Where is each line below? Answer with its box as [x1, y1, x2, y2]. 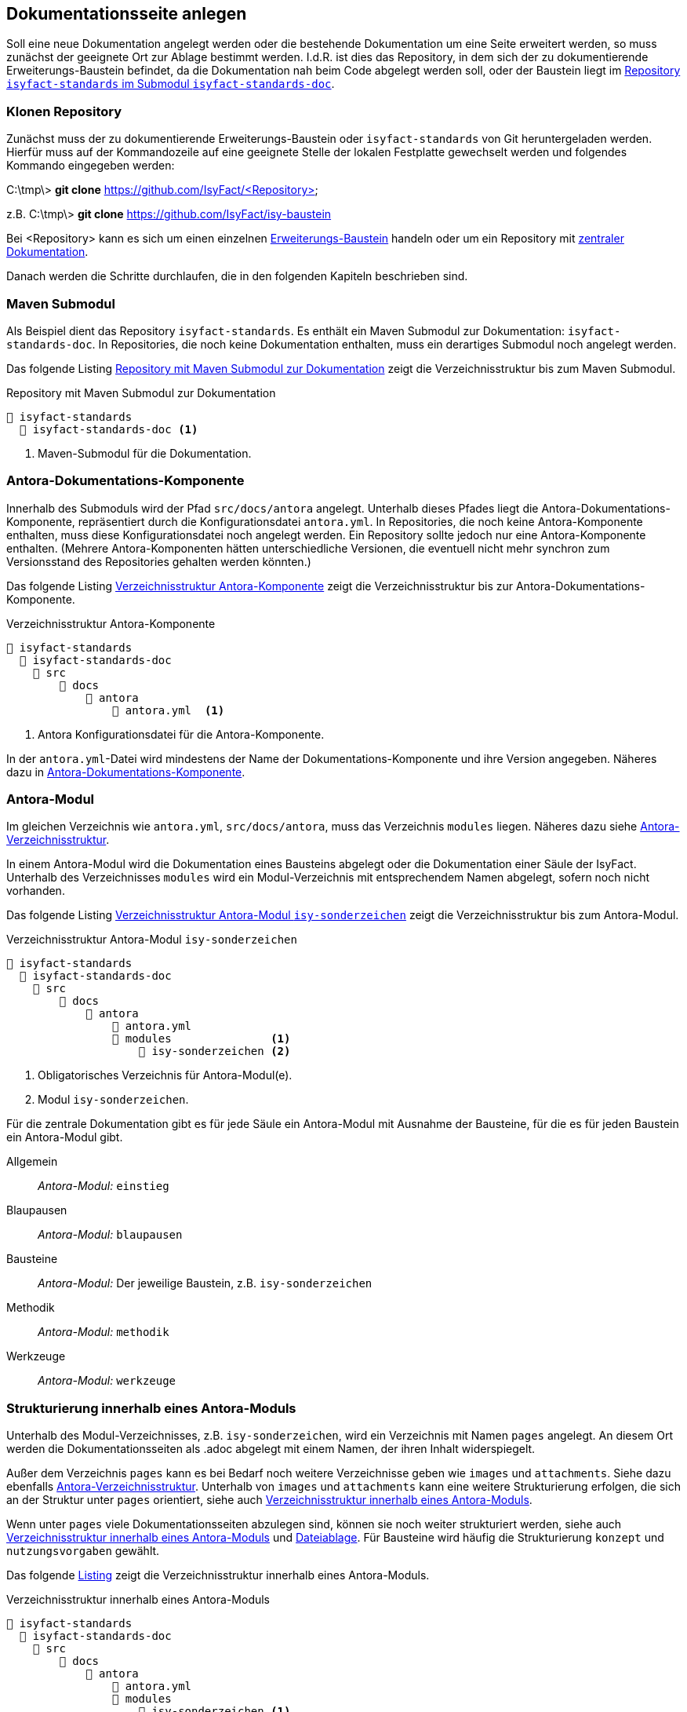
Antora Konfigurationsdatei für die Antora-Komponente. [38, 727, 325, 741]
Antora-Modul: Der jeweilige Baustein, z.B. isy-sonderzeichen [38, 1276, 373, 1290]
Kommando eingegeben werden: [6, 159, 175, 173]
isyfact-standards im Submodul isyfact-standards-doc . [6, 77, 335, 91]
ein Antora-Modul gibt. [6, 1130, 123, 1144]
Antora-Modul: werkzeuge [38, 1374, 176, 1388]
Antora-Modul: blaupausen [38, 1228, 183, 1242]
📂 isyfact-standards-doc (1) [19, 422, 198, 436]
